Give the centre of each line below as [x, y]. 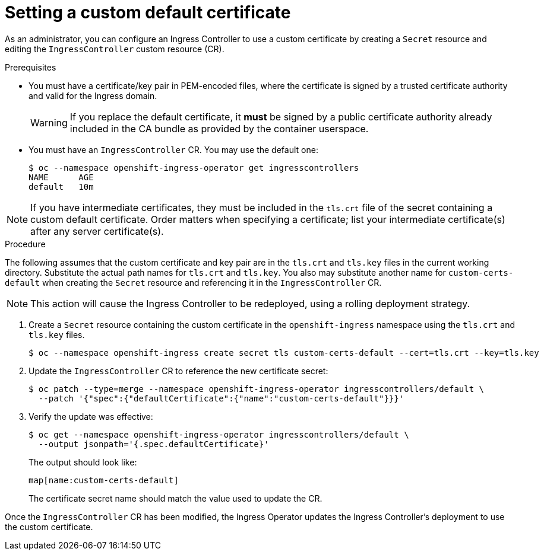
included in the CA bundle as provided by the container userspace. [219, 128]
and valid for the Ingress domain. [93, 95]
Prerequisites [31, 67]
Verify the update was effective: [91, 416]
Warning [49, 122]
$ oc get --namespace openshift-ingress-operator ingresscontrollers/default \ [219, 434]
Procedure [25, 244]
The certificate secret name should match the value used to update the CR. [175, 498]
